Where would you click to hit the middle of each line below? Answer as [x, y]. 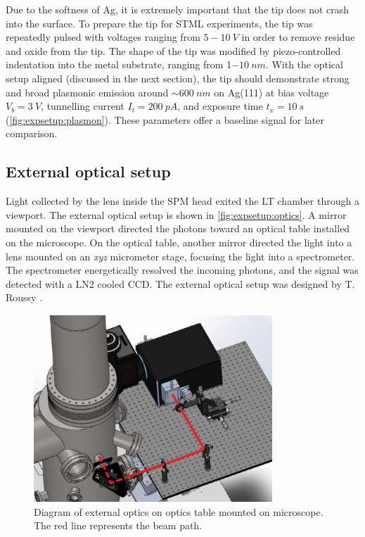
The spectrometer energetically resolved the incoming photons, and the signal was [182, 270]
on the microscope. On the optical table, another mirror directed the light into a [179, 242]
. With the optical [304, 64]
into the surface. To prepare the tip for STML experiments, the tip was [159, 23]
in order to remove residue [298, 37]
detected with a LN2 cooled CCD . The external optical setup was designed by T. [180, 283]
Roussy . [24, 297]
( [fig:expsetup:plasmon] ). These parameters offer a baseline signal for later [165, 119]
